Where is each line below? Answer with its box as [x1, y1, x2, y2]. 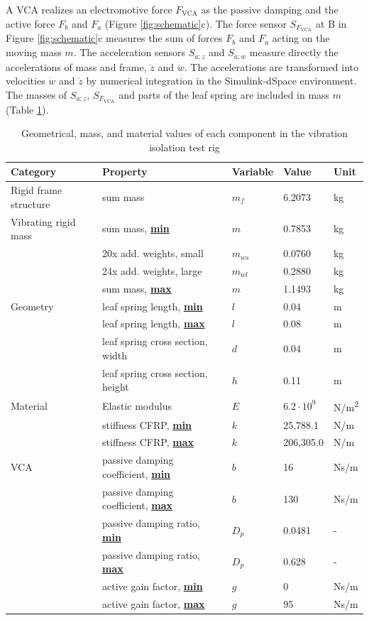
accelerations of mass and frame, [6, 59, 147, 74]
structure [11, 196, 50, 211]
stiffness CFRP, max [102, 435, 194, 450]
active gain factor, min [102, 579, 203, 594]
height [102, 379, 129, 394]
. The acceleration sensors [73, 45, 186, 60]
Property [102, 164, 148, 179]
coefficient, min [102, 466, 171, 481]
